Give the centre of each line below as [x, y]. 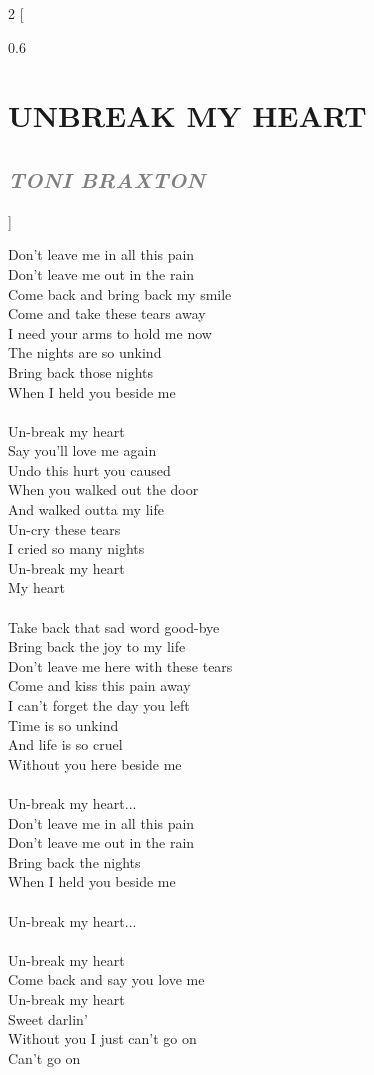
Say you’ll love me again [82, 450]
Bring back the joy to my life [97, 646]
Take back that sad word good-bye [114, 626]
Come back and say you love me [106, 979]
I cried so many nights [76, 548]
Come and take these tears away [107, 313]
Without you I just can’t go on [102, 1038]
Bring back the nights [74, 861]
